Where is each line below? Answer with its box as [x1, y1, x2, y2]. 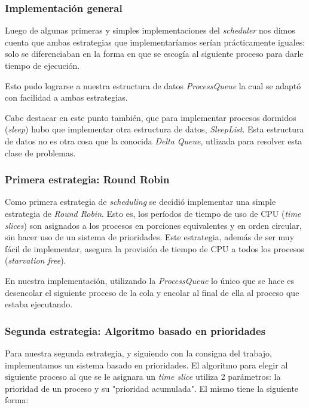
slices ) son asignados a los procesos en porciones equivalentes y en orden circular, [5, 219, 302, 231]
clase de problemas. [5, 146, 76, 159]
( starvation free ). [5, 254, 66, 267]
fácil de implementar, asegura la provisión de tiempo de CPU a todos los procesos [5, 242, 304, 255]
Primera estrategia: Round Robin [5, 172, 170, 187]
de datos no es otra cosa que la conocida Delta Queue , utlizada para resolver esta [5, 134, 302, 147]
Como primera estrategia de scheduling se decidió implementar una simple [5, 195, 276, 208]
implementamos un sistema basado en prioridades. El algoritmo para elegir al [5, 358, 288, 371]
